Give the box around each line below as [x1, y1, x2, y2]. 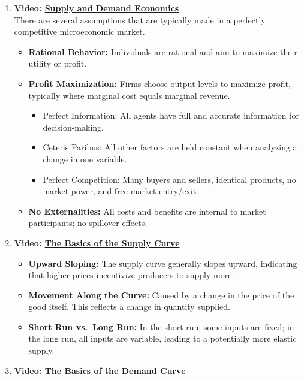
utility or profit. [28, 57, 87, 70]
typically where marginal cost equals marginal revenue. [28, 89, 230, 101]
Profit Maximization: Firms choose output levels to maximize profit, [28, 77, 291, 89]
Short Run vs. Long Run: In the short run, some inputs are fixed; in [28, 320, 294, 333]
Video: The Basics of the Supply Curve [14, 236, 180, 249]
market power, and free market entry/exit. [43, 185, 198, 197]
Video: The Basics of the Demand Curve [14, 364, 186, 376]
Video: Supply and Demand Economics [14, 2, 179, 14]
